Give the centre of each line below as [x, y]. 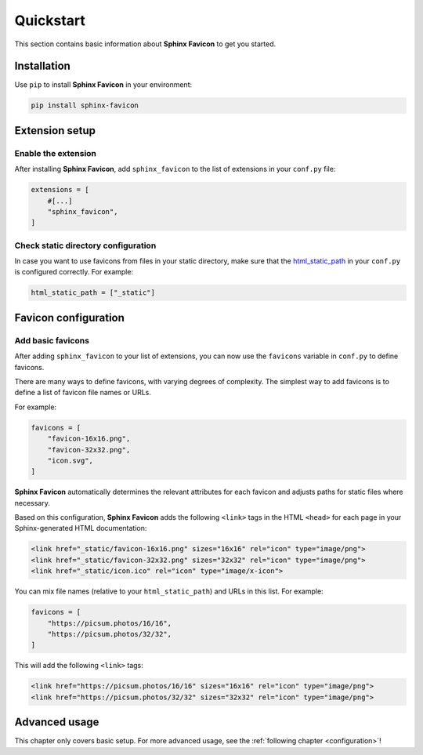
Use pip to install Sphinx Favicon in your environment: [103, 85]
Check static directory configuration [85, 245]
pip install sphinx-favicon [85, 105]
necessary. [33, 503]
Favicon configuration [70, 318]
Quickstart [50, 20]
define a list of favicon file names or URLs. [83, 393]
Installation [42, 66]
